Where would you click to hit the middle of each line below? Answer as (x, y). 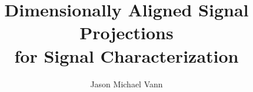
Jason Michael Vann (126, 84)
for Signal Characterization (126, 55)
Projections (126, 33)
